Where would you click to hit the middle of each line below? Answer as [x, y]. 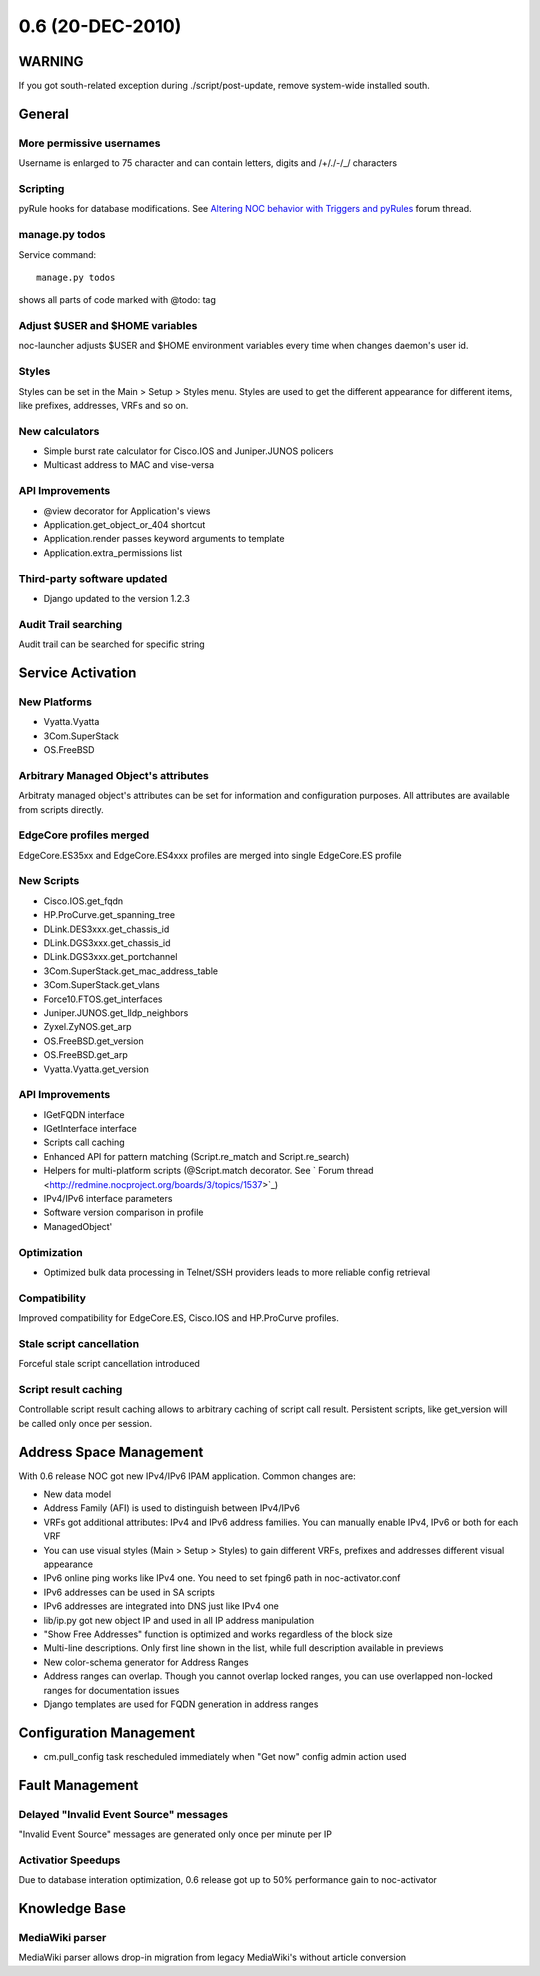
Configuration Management [107, 1732]
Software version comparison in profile [123, 1212]
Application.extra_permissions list [113, 552]
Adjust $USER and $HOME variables [108, 326]
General [44, 113]
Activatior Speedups [69, 1860]
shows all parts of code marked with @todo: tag [117, 300]
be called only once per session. [85, 1423]
